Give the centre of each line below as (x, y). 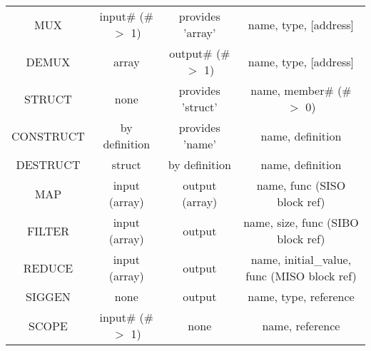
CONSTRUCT (48, 136)
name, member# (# (301, 90)
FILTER (48, 230)
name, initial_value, (301, 259)
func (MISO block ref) (301, 276)
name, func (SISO (301, 185)
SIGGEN (48, 296)
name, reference (301, 325)
